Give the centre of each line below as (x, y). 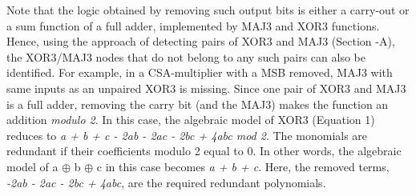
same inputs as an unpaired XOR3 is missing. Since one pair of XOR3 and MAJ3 (206, 88)
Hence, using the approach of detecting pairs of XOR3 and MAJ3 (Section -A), (201, 41)
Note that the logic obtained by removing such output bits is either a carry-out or (208, 10)
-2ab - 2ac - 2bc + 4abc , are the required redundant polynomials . (166, 182)
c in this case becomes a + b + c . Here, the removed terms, (243, 166)
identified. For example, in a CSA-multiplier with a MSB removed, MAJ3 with (200, 72)
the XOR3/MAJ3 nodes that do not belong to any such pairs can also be (186, 56)
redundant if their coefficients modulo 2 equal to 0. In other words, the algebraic (204, 151)
